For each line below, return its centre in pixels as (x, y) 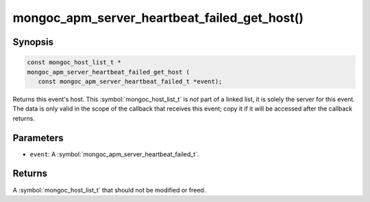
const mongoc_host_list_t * (74, 62)
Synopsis (33, 42)
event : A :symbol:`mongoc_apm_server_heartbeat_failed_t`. (114, 154)
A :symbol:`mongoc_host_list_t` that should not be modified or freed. (109, 190)
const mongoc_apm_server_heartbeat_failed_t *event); (130, 81)
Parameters (38, 138)
